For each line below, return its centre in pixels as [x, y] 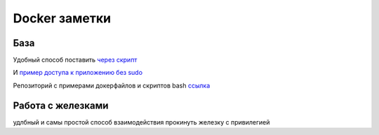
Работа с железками [61, 105]
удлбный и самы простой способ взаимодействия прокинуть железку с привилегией [141, 122]
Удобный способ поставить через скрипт [75, 60]
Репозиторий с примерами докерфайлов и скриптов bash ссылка [112, 85]
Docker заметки [62, 18]
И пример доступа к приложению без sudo [78, 73]
